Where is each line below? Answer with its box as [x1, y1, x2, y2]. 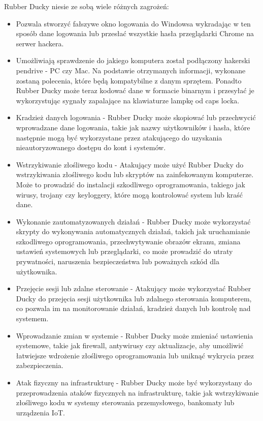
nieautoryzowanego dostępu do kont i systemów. [16, 142, 166, 153]
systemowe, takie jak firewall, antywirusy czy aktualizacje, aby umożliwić [16, 340, 244, 351]
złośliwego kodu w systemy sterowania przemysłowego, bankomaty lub [16, 397, 235, 408]
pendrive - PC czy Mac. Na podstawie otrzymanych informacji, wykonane [16, 65, 246, 75]
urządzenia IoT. [16, 407, 65, 417]
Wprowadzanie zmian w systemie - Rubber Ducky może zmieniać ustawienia [16, 330, 253, 341]
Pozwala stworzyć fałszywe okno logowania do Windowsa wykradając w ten [16, 18, 251, 29]
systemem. [16, 313, 49, 324]
